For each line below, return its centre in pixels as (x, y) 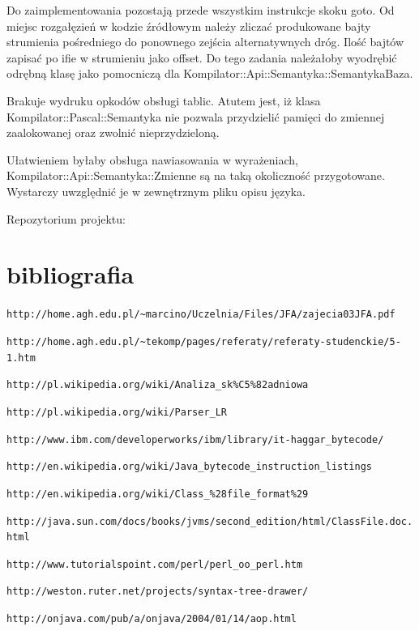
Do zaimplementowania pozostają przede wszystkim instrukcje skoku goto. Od (201, 10)
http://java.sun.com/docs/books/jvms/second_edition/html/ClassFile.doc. (210, 521)
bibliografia (71, 274)
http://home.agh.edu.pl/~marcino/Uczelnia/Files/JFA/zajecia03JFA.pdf (201, 315)
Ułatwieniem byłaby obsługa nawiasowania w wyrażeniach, (153, 159)
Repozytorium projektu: (66, 218)
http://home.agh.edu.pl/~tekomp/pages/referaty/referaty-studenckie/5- (204, 341)
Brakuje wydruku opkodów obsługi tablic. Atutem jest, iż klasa (164, 100)
